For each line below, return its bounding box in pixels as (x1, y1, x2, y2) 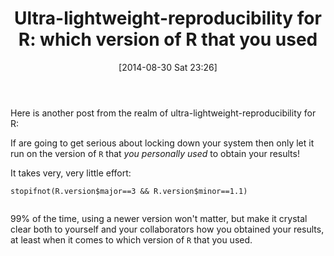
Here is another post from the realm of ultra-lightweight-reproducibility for (10, 107, 317, 119)
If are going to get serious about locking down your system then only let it (10, 137, 315, 149)
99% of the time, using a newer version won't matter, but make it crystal (10, 212, 308, 224)
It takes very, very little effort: (10, 167, 132, 179)
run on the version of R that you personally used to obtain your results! (10, 147, 300, 159)
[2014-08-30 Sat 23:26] (118, 61, 218, 73)
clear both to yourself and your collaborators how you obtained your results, (10, 223, 325, 235)
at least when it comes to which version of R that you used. (10, 233, 253, 246)
